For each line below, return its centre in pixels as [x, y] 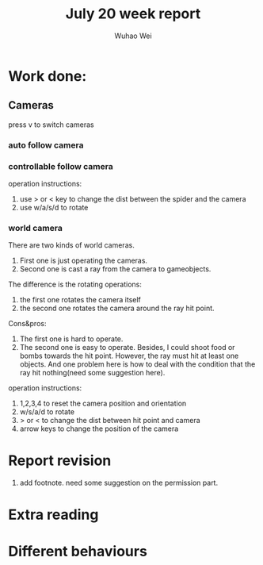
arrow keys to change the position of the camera [99, 429]
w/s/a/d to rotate [47, 412]
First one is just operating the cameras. [84, 261]
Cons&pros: [27, 324]
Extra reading [53, 515]
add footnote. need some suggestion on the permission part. [119, 483]
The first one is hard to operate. [71, 339]
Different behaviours [78, 551]
